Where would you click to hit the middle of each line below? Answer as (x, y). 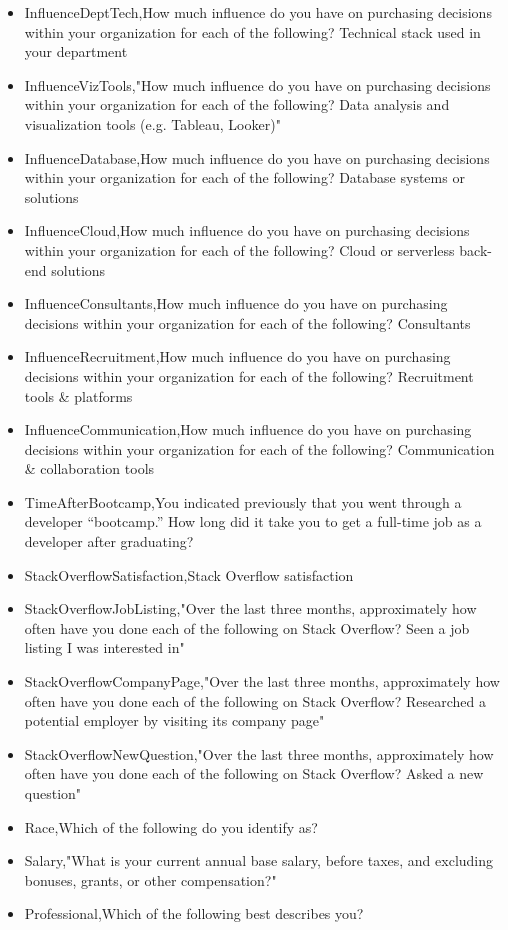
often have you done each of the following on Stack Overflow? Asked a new (254, 773)
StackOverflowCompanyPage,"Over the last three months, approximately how (262, 681)
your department (76, 51)
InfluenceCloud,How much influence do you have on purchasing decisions (247, 230)
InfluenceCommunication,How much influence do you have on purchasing (248, 429)
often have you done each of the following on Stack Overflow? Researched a (255, 700)
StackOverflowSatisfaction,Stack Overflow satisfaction (189, 574)
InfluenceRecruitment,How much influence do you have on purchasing (237, 356)
